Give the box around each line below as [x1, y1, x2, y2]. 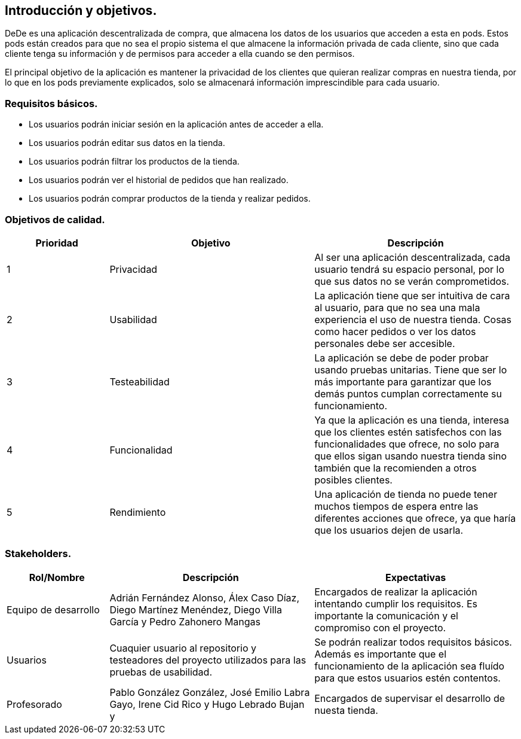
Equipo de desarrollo [7, 603, 100, 616]
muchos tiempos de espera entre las [314, 500, 479, 512]
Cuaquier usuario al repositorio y [109, 641, 256, 654]
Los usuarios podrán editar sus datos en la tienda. [29, 138, 225, 148]
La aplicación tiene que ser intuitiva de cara [314, 289, 510, 302]
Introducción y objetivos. [5, 3, 157, 18]
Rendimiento [109, 506, 166, 518]
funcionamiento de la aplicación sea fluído [314, 659, 505, 672]
